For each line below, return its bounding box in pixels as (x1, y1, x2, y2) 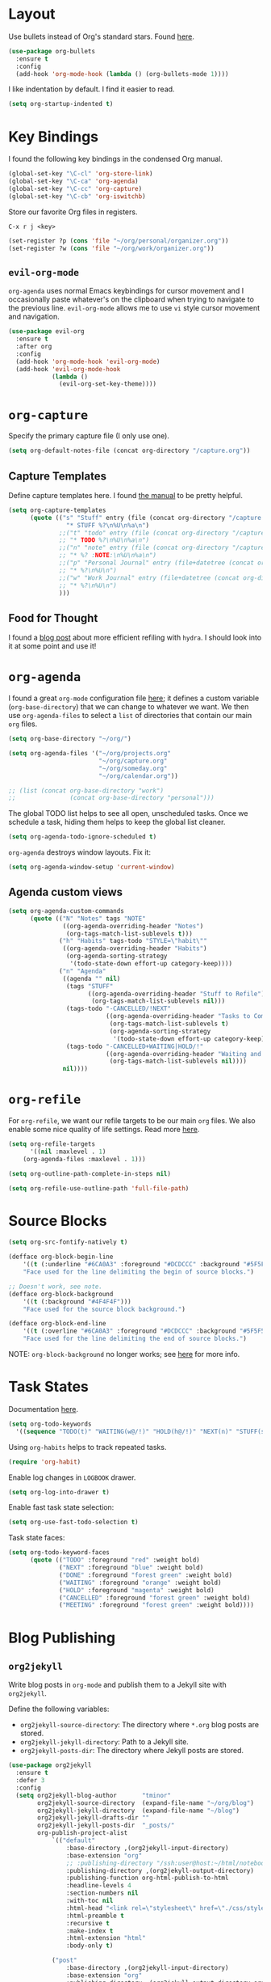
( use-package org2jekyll (8, 1761, 92, 1769)
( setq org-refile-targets (8, 1140, 95, 1148)
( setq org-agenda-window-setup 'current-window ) (8, 863, 175, 872)
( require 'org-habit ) (8, 1457, 81, 1466)
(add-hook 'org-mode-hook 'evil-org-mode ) (15, 357, 161, 366)
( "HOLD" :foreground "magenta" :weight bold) (59, 1586, 215, 1594)
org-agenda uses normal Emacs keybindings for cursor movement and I (8, 286, 244, 296)
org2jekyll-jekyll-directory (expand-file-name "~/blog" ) (37, 1807, 240, 1815)
